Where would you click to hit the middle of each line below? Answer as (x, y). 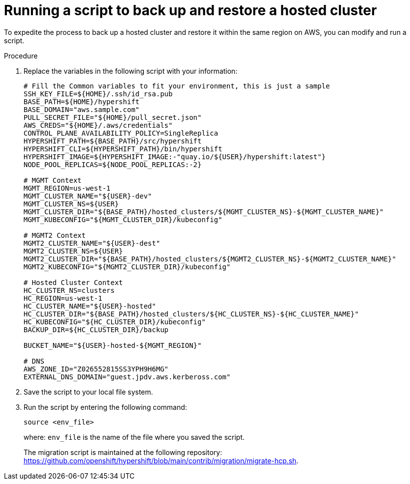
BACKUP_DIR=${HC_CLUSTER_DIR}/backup (96, 329)
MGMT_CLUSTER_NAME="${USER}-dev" (88, 196)
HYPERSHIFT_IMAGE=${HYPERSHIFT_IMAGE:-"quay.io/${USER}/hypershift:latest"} (175, 157)
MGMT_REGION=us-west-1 (67, 188)
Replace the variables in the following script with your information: (131, 71)
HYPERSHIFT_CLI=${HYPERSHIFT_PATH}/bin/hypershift (123, 149)
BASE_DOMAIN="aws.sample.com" (82, 109)
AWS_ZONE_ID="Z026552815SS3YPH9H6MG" (96, 369)
